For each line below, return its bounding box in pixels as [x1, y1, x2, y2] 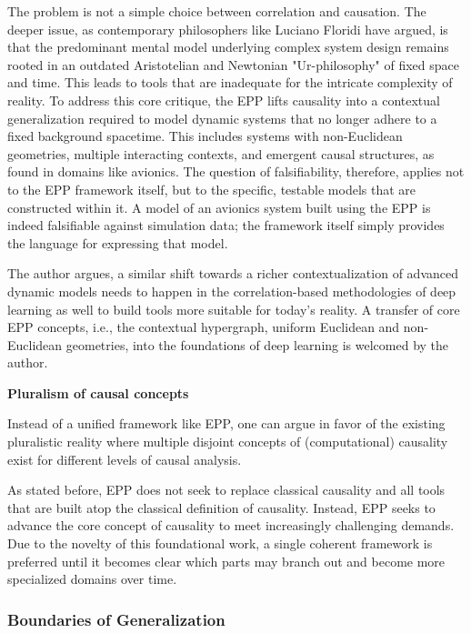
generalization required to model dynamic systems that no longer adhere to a [7, 108, 437, 127]
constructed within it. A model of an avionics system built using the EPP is [7, 197, 431, 216]
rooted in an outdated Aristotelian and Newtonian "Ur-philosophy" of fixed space [7, 55, 459, 74]
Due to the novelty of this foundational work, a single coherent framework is [7, 534, 433, 553]
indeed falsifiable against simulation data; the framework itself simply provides [7, 216, 445, 235]
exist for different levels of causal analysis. [7, 449, 242, 468]
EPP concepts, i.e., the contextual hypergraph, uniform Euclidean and [7, 317, 400, 337]
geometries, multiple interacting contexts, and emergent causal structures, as [7, 144, 435, 163]
